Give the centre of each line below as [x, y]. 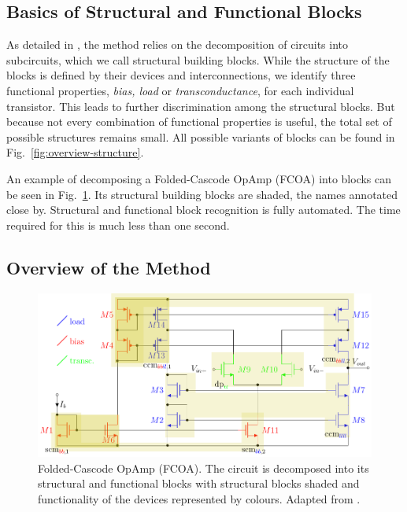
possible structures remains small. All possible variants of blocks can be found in [201, 136]
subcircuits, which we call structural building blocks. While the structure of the [198, 59]
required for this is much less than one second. [118, 225]
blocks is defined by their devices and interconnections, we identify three [181, 75]
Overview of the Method [109, 267]
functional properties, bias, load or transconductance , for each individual [180, 90]
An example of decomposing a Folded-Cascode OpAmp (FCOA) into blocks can [199, 178]
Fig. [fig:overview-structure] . [75, 152]
